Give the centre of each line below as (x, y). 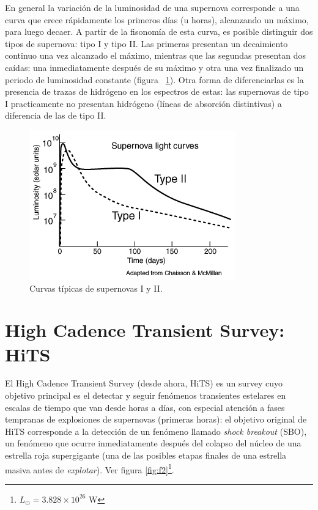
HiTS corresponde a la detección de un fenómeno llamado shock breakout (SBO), (156, 431)
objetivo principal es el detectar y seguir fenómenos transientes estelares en (146, 395)
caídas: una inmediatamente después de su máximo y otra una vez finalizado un (154, 67)
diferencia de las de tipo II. (56, 115)
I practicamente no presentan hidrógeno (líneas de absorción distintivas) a (143, 103)
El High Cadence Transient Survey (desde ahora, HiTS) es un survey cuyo (144, 383)
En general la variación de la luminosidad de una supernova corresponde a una (152, 7)
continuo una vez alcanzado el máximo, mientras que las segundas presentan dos (156, 55)
